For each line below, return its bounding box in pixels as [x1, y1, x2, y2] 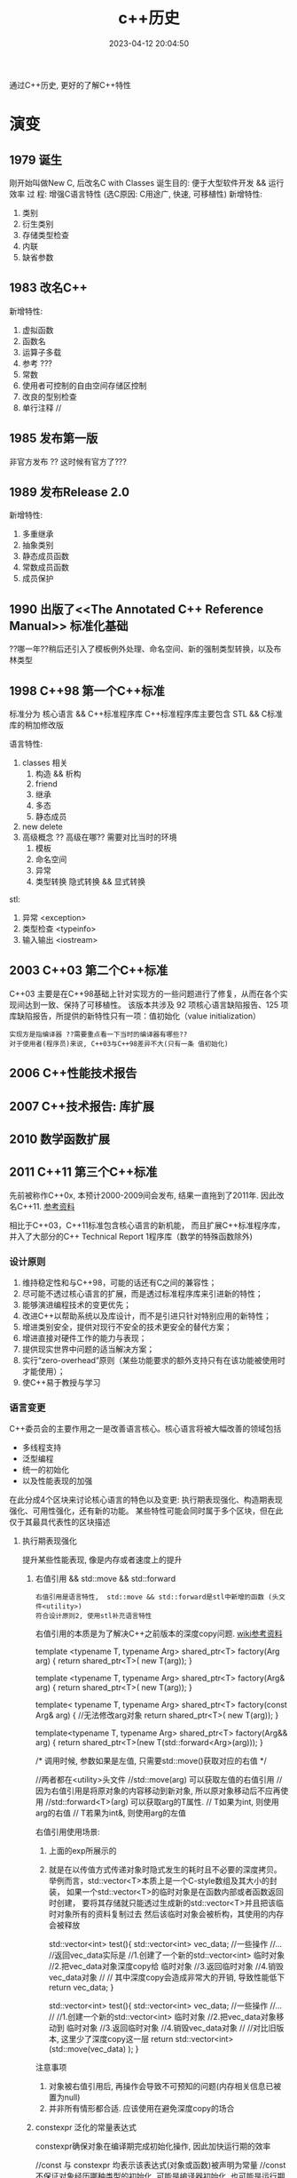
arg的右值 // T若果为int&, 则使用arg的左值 [35, 1807, 186, 1818]
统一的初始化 [21, 1464, 69, 1475]
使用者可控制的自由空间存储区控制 [21, 379, 147, 391]
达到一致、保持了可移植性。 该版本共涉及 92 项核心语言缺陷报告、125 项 [24, 999, 289, 1009]
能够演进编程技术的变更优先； [21, 1299, 131, 1311]
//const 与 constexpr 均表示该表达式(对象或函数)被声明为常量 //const [35, 2160, 286, 2171]
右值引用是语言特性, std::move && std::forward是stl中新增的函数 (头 [35, 1592, 279, 1602]
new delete [21, 821, 64, 832]
